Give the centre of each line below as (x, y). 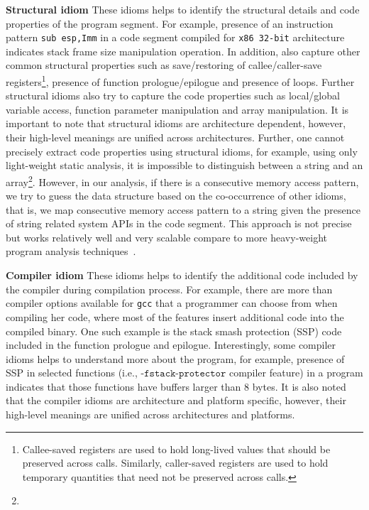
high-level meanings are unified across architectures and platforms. (150, 414)
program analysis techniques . (71, 251)
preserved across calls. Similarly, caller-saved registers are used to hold (175, 463)
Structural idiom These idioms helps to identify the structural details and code (183, 9)
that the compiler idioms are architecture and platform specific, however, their (176, 400)
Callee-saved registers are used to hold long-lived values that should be (176, 449)
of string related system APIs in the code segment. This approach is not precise (179, 223)
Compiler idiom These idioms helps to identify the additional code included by (182, 275)
